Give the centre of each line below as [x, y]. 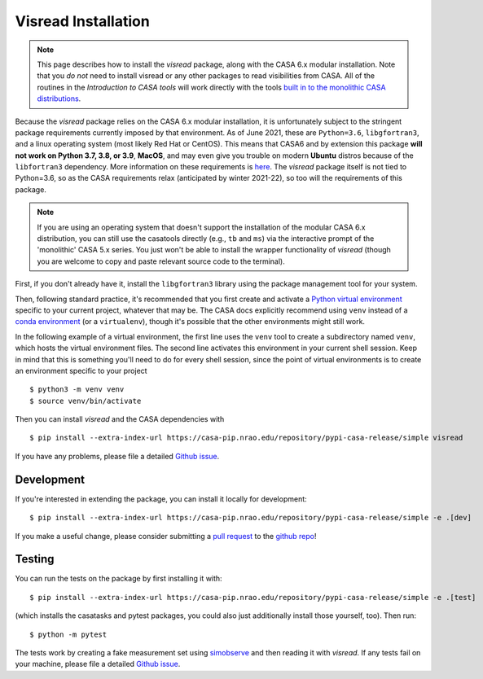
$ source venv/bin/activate [86, 401]
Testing [35, 559]
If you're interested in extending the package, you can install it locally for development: [161, 499]
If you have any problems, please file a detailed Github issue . [117, 456]
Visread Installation [82, 21]
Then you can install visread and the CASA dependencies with [120, 419]
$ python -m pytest [68, 634]
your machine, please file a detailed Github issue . [98, 664]
